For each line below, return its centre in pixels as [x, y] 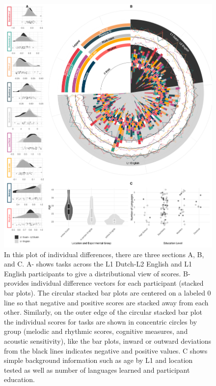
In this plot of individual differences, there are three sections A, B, [104, 254]
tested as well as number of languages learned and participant [97, 370]
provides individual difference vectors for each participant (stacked [104, 283]
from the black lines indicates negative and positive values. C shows [106, 350]
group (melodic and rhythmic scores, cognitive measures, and [96, 331]
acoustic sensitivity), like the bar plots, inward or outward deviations [108, 341]
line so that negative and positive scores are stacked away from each [106, 302]
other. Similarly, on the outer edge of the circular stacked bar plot [103, 312]
